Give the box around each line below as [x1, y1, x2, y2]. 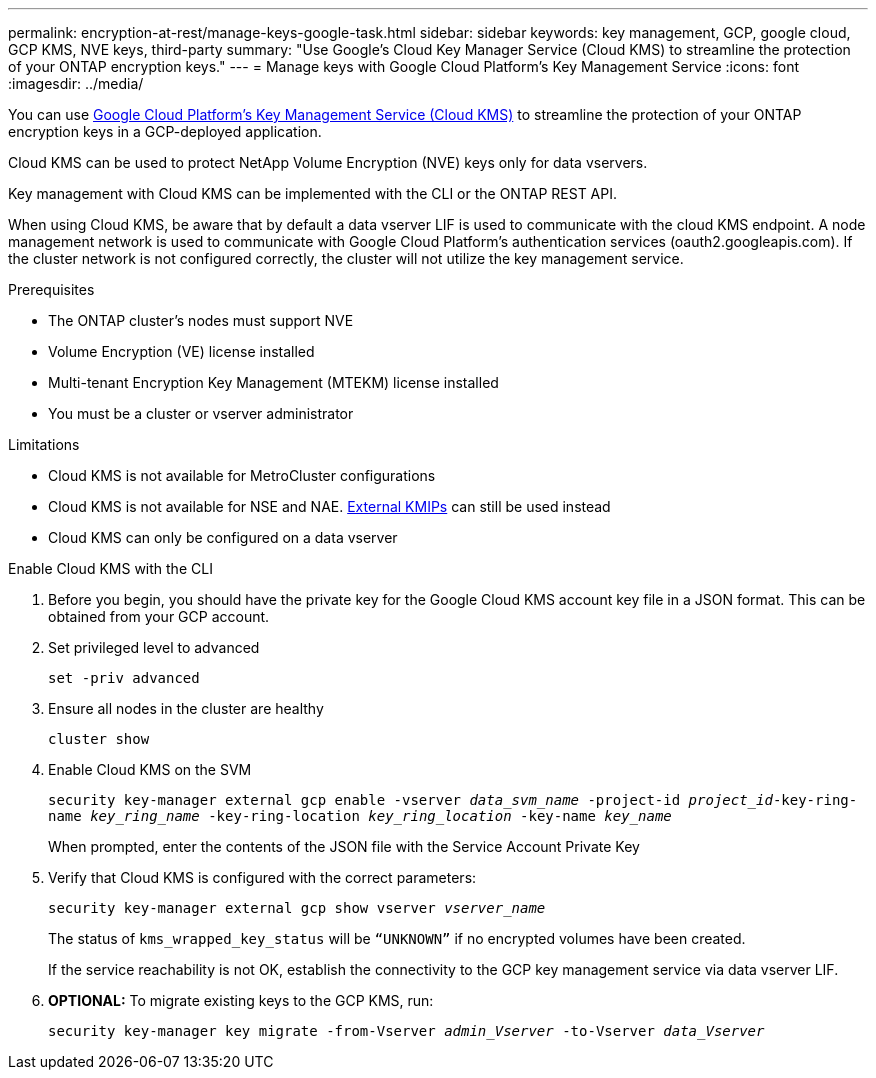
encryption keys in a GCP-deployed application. [8, 123, 322, 140]
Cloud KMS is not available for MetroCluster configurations [48, 467, 436, 484]
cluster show [48, 731, 150, 747]
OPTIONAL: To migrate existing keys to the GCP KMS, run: [48, 992, 434, 1009]
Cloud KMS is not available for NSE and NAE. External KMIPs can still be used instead [48, 498, 611, 515]
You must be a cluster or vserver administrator [48, 405, 354, 422]
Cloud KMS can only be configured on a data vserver [48, 529, 398, 546]
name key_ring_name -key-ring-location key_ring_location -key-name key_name [48, 808, 672, 824]
